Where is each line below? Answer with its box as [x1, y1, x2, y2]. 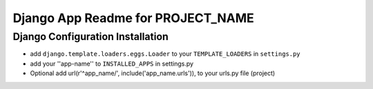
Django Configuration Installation [12, 30, 169, 43]
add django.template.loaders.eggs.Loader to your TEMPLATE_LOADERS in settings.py [30, 50, 300, 58]
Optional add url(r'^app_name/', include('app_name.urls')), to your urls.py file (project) [30, 69, 276, 77]
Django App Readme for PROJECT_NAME [12, 10, 255, 26]
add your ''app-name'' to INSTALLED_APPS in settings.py [30, 59, 193, 68]
